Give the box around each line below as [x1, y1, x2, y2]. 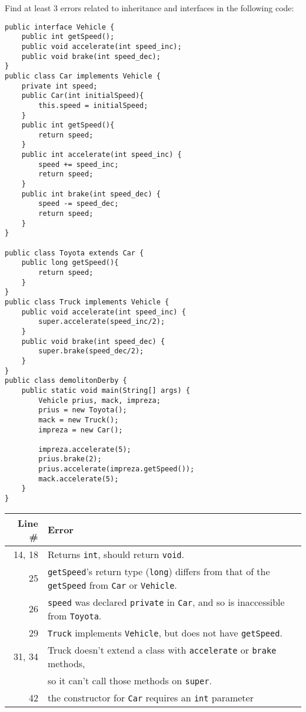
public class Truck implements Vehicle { [5, 297, 169, 306]
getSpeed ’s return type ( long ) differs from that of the [47, 564, 270, 578]
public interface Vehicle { [5, 22, 115, 31]
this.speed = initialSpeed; [38, 101, 148, 110]
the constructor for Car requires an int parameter [47, 690, 254, 704]
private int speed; [21, 81, 98, 90]
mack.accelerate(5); [38, 474, 119, 483]
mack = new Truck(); [38, 415, 119, 424]
